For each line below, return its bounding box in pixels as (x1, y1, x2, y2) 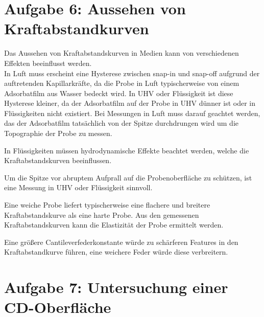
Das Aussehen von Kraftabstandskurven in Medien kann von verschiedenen (4, 48, 239, 58)
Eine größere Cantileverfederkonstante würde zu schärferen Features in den (4, 236, 238, 247)
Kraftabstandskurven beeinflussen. (4, 155, 112, 166)
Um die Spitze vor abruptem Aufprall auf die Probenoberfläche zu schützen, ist (4, 172, 252, 183)
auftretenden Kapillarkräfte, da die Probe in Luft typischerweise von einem (4, 78, 239, 88)
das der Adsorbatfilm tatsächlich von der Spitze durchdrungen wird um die (4, 118, 239, 128)
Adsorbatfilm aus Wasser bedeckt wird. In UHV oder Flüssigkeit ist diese (4, 87, 233, 98)
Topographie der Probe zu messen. (4, 128, 112, 139)
